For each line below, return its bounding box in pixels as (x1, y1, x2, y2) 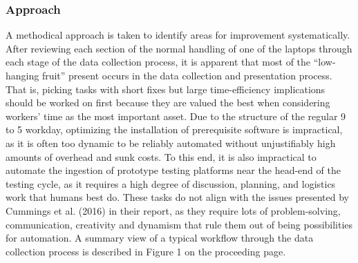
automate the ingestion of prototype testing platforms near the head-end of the (6, 163, 341, 177)
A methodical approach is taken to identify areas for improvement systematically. (6, 28, 350, 42)
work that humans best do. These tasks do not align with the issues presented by (6, 190, 349, 204)
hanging (6, 68, 39, 82)
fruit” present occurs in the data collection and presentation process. (41, 68, 332, 82)
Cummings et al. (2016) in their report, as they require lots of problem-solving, (6, 203, 341, 217)
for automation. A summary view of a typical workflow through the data (6, 231, 314, 245)
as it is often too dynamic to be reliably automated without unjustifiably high (6, 135, 336, 150)
